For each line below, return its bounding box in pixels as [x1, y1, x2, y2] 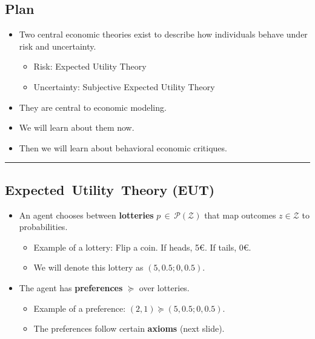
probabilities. [19, 220, 68, 233]
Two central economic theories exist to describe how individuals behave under [19, 28, 308, 41]
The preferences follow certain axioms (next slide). [33, 322, 225, 335]
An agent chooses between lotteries [19, 208, 154, 221]
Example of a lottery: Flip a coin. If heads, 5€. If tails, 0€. [33, 240, 251, 253]
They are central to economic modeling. [19, 100, 167, 113]
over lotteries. [139, 281, 190, 294]
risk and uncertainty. [19, 39, 96, 52]
